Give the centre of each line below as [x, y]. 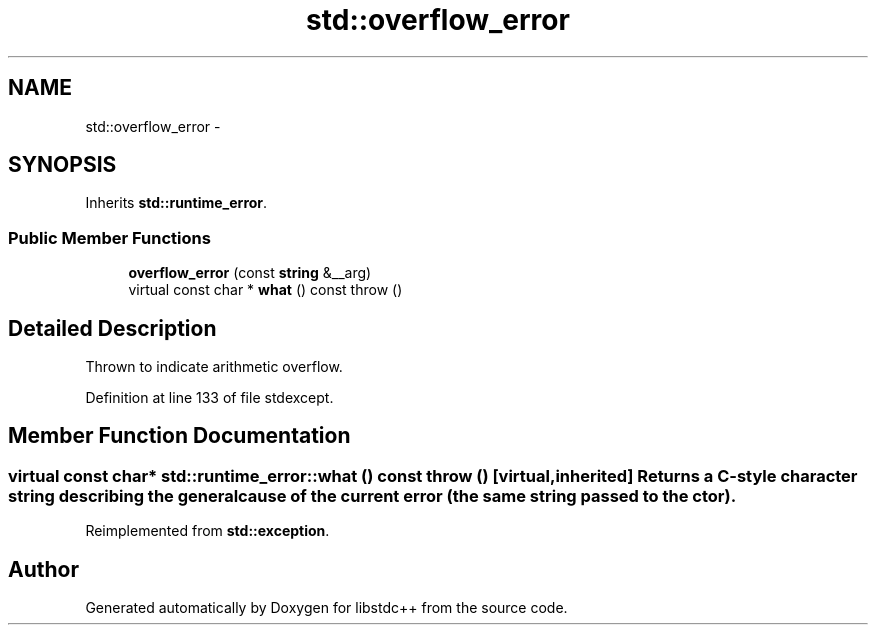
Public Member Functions [109, 237]
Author [43, 569]
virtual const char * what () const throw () [265, 290]
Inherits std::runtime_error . [176, 203]
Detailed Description [112, 328]
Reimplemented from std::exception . [207, 531]
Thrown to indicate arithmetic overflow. [214, 367]
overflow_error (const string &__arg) [250, 273]
